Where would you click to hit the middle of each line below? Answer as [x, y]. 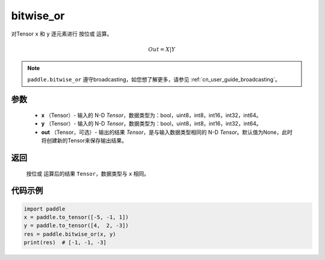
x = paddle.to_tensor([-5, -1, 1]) [76, 217]
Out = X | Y [162, 49]
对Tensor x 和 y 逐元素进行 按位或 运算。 [62, 34]
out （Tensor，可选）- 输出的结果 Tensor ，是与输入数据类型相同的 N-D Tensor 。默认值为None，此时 [167, 132]
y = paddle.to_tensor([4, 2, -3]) [76, 226]
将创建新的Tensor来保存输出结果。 [84, 141]
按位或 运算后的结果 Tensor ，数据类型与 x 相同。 [88, 173]
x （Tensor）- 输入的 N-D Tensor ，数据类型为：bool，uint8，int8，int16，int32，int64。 [151, 115]
